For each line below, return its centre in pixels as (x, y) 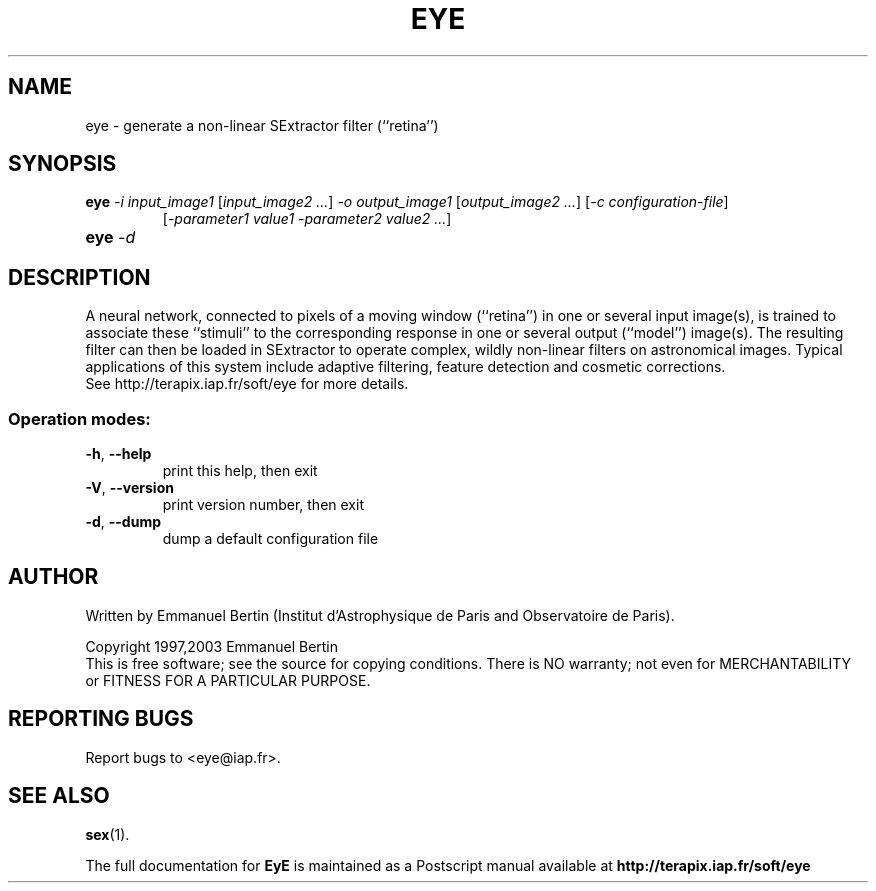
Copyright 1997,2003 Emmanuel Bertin (212, 646)
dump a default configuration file (270, 539)
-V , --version (129, 488)
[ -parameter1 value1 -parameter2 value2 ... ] (307, 219)
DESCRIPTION (79, 277)
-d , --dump (123, 522)
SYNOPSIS (62, 164)
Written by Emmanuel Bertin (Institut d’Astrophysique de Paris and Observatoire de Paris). (380, 615)
